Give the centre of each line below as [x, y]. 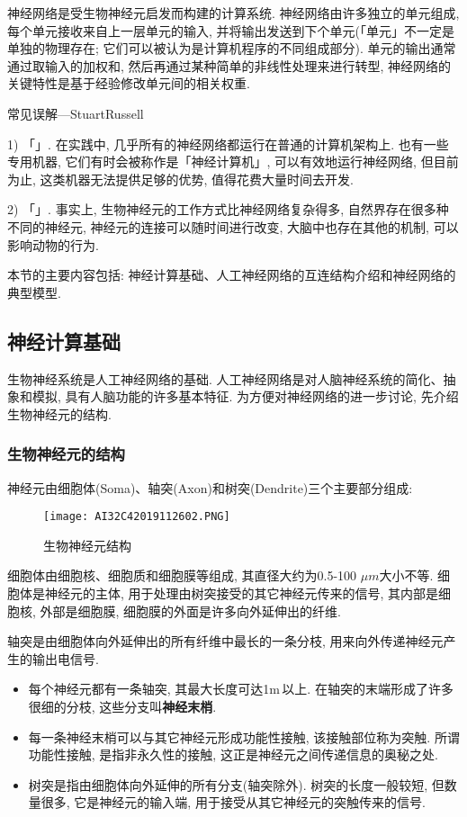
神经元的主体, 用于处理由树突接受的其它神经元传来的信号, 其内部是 [242, 593]
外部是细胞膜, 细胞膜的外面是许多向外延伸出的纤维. [190, 611]
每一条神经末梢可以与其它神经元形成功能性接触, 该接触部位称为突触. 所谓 [244, 736]
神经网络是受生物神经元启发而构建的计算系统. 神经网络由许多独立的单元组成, [233, 13]
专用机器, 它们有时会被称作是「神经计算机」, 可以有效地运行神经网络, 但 [220, 162]
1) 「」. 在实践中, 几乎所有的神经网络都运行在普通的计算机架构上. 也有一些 [228, 144]
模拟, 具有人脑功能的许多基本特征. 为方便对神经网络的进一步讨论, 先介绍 [245, 396]
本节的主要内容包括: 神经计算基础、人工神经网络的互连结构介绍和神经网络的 [232, 275]
